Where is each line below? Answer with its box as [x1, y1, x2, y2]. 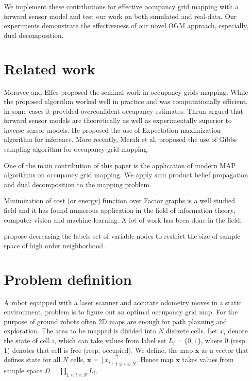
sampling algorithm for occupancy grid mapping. [4, 144, 149, 154]
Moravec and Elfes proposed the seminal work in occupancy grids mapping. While [4, 87, 248, 97]
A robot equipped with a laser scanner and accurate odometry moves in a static [4, 297, 242, 307]
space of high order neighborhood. [4, 240, 105, 250]
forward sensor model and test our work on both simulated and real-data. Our [4, 11, 237, 21]
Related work [4, 58, 96, 78]
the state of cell [4, 335, 50, 345]
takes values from [182, 354, 234, 364]
